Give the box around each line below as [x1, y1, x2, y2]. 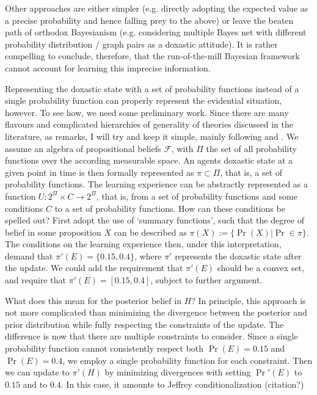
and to [23, 377, 48, 390]
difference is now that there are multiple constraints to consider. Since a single [5, 330, 298, 342]
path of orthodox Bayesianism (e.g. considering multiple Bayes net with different [5, 26, 307, 38]
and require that [5, 274, 67, 286]
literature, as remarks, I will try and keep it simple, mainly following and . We [5, 129, 299, 142]
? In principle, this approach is [191, 294, 306, 306]
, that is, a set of [220, 165, 283, 178]
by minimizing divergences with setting [104, 366, 251, 379]
